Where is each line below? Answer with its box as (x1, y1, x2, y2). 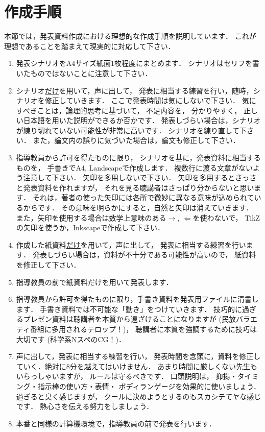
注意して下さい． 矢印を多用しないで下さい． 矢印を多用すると (23, 172, 235, 183)
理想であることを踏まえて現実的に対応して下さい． (4, 40, 175, 51)
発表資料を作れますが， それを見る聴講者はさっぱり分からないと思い (23, 182, 254, 193)
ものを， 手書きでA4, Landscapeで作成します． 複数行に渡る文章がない (16, 162, 253, 173)
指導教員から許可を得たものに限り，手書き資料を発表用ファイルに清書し (16, 294, 259, 304)
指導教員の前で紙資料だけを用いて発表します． (16, 276, 173, 287)
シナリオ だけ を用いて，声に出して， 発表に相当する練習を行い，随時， (16, 85, 253, 95)
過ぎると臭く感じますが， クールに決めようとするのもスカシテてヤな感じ (16, 391, 261, 401)
